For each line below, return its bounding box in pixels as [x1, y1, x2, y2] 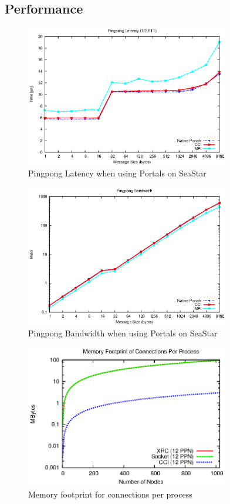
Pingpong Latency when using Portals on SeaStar [28, 167, 207, 179]
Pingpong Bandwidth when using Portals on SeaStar [28, 326, 218, 339]
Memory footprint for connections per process [28, 488, 192, 500]
